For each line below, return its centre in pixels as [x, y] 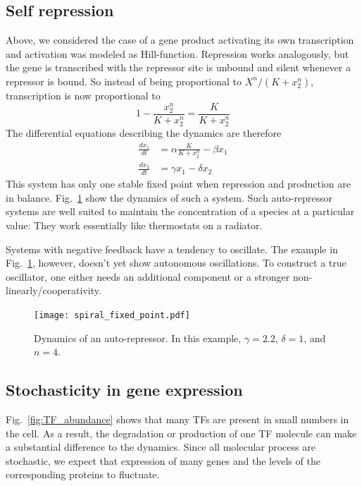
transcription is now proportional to [83, 95]
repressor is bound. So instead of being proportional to [124, 81]
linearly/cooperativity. [54, 290]
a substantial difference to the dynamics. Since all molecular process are [161, 447]
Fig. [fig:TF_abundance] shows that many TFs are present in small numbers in [177, 419]
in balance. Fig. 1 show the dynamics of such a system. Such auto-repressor [169, 197]
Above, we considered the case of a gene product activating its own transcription [180, 40]
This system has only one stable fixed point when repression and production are [178, 184]
